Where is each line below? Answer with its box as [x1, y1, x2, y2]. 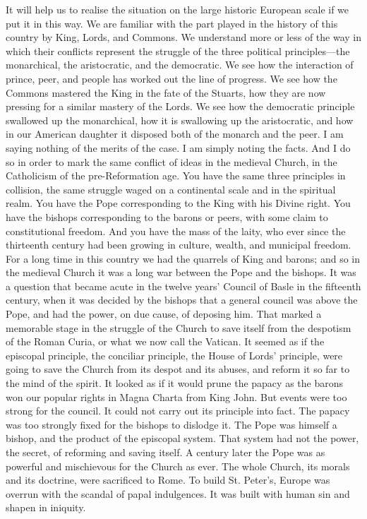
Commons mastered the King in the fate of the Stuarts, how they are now [6, 85, 326, 100]
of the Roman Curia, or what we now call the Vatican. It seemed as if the [6, 334, 325, 349]
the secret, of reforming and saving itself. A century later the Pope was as [6, 445, 325, 459]
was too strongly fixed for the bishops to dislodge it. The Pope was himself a [6, 417, 337, 431]
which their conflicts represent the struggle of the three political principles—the [6, 43, 350, 58]
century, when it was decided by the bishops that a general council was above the [6, 292, 358, 307]
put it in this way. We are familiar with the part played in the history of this [6, 16, 338, 30]
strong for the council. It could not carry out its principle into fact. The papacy [6, 403, 350, 418]
